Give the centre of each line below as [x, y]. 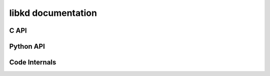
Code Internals [33, 62]
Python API [27, 46]
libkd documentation [53, 13]
